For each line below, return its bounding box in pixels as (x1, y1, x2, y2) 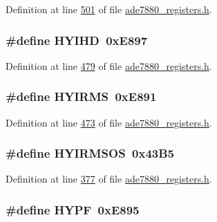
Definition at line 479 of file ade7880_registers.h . (6, 58, 212, 73)
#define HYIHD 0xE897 (6, 31, 148, 48)
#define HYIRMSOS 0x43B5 (6, 145, 174, 162)
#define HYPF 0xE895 (6, 201, 140, 218)
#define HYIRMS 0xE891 (6, 88, 157, 105)
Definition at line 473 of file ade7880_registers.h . (6, 115, 212, 129)
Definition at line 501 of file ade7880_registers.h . (6, 2, 212, 16)
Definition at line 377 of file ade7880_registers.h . (6, 172, 212, 186)
